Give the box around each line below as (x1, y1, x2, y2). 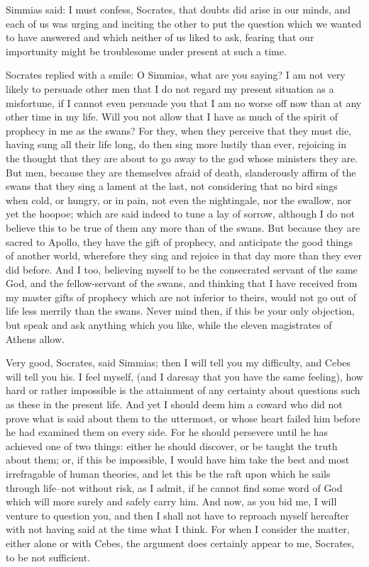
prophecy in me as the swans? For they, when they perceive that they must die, (6, 123, 352, 137)
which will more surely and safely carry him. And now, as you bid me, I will (6, 494, 337, 509)
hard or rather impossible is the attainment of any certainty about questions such (6, 383, 360, 398)
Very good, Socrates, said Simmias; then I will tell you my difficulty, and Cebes (6, 355, 351, 370)
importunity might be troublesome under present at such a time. (6, 43, 287, 58)
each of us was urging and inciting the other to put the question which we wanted (6, 16, 362, 30)
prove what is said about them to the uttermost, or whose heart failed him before (6, 410, 360, 425)
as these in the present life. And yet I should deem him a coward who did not (6, 397, 343, 412)
